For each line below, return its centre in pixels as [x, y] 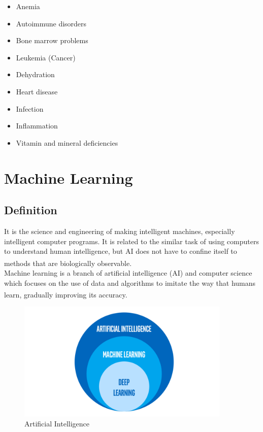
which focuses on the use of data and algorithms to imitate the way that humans [130, 283]
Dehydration [35, 74]
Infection [30, 108]
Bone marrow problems [52, 40]
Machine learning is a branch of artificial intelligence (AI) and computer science [128, 272]
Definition [31, 210]
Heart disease [37, 91]
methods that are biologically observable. [68, 263]
